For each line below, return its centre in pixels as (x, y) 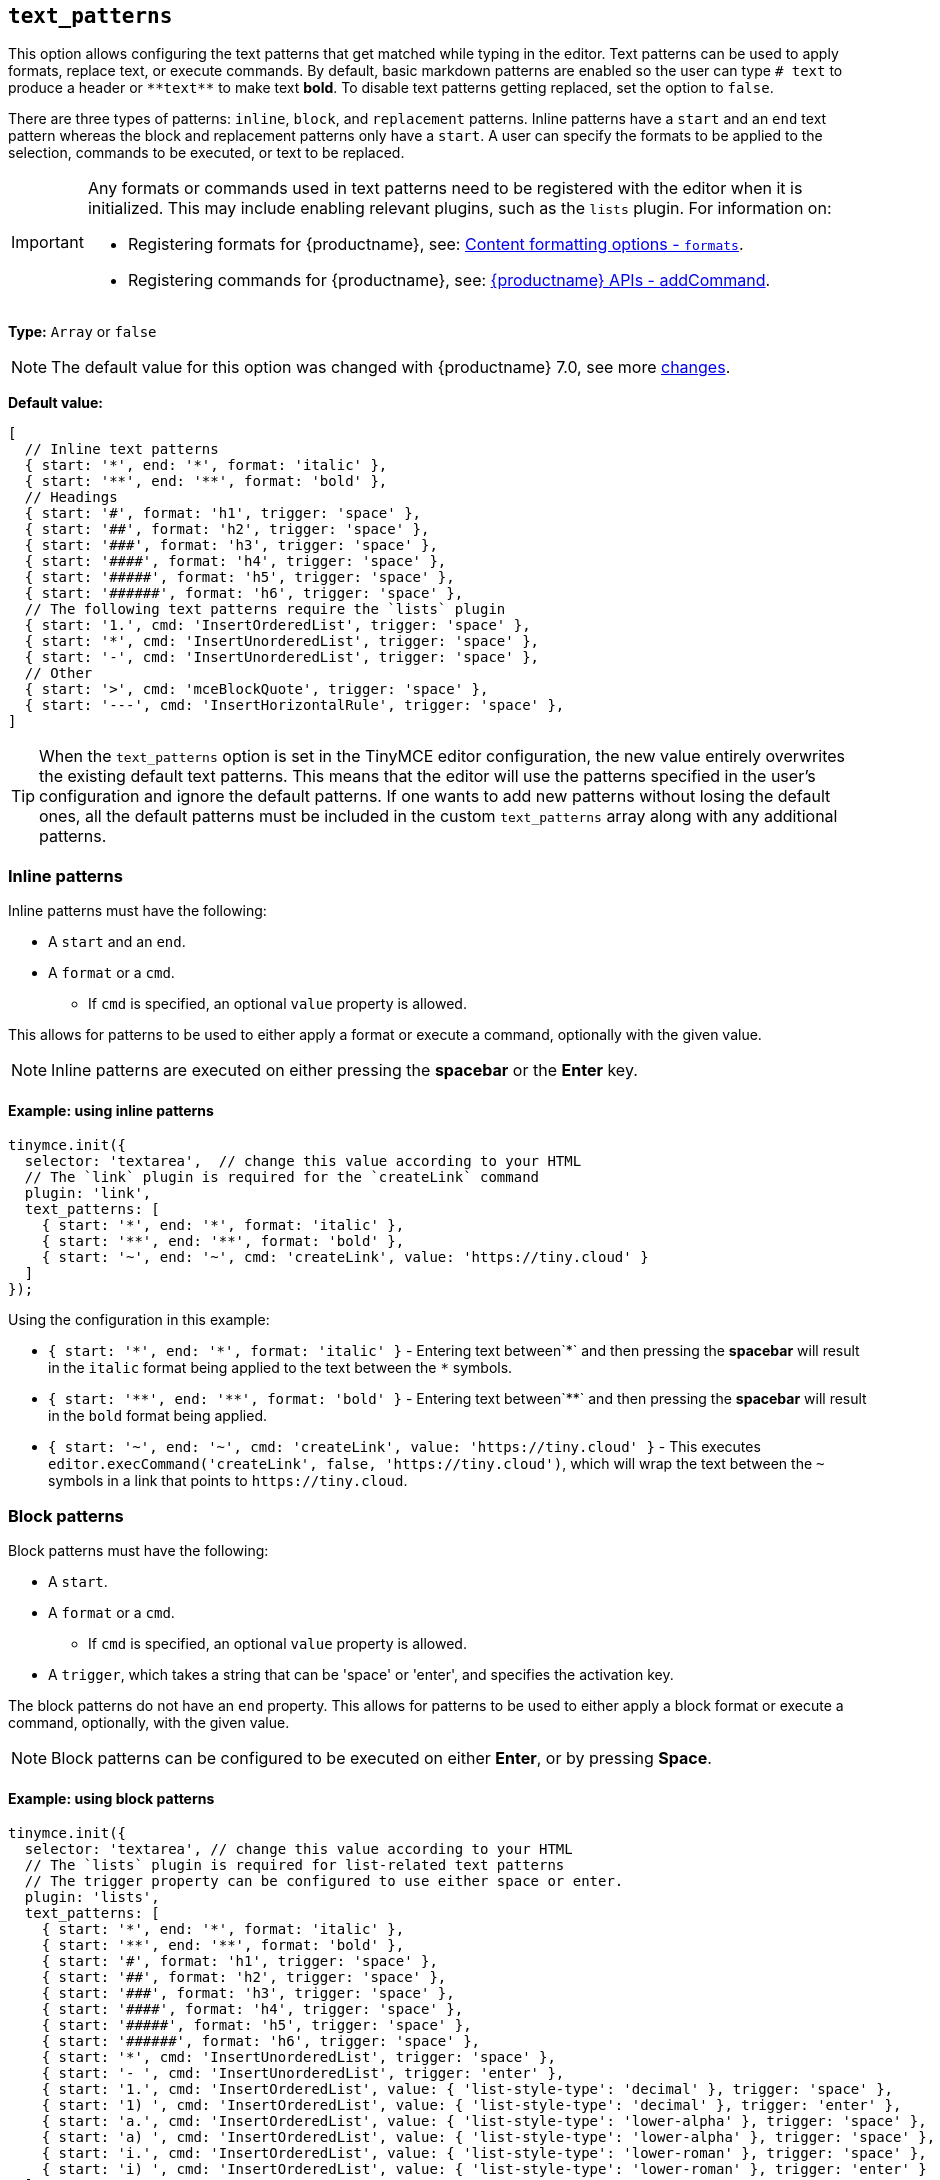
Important (47, 242)
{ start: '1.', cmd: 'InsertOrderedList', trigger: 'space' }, (277, 625)
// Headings (71, 497)
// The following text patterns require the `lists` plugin (265, 609)
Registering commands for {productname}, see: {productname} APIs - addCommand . (449, 280)
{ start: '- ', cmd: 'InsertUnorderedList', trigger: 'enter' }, (303, 2073)
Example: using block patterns (111, 1798)
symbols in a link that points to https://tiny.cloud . (228, 1481)
